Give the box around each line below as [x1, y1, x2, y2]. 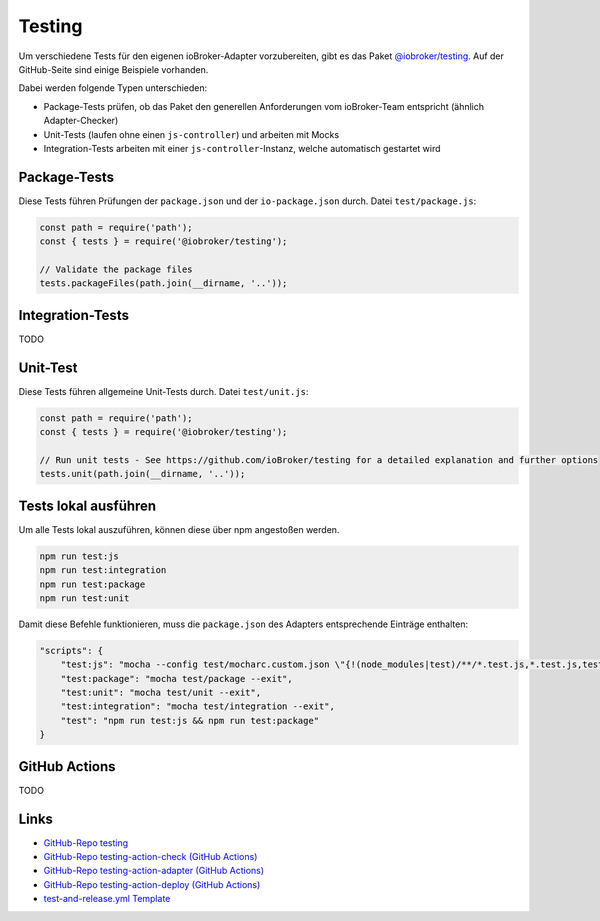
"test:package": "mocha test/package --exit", [60, 673, 294, 684]
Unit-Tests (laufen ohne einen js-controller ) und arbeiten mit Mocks [43, 128, 340, 140]
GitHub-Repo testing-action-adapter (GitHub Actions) [43, 865, 265, 877]
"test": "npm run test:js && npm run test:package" [60, 715, 320, 726]
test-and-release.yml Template [43, 893, 171, 905]
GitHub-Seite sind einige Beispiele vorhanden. [18, 63, 209, 75]
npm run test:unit [39, 592, 130, 604]
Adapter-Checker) [43, 115, 119, 127]
